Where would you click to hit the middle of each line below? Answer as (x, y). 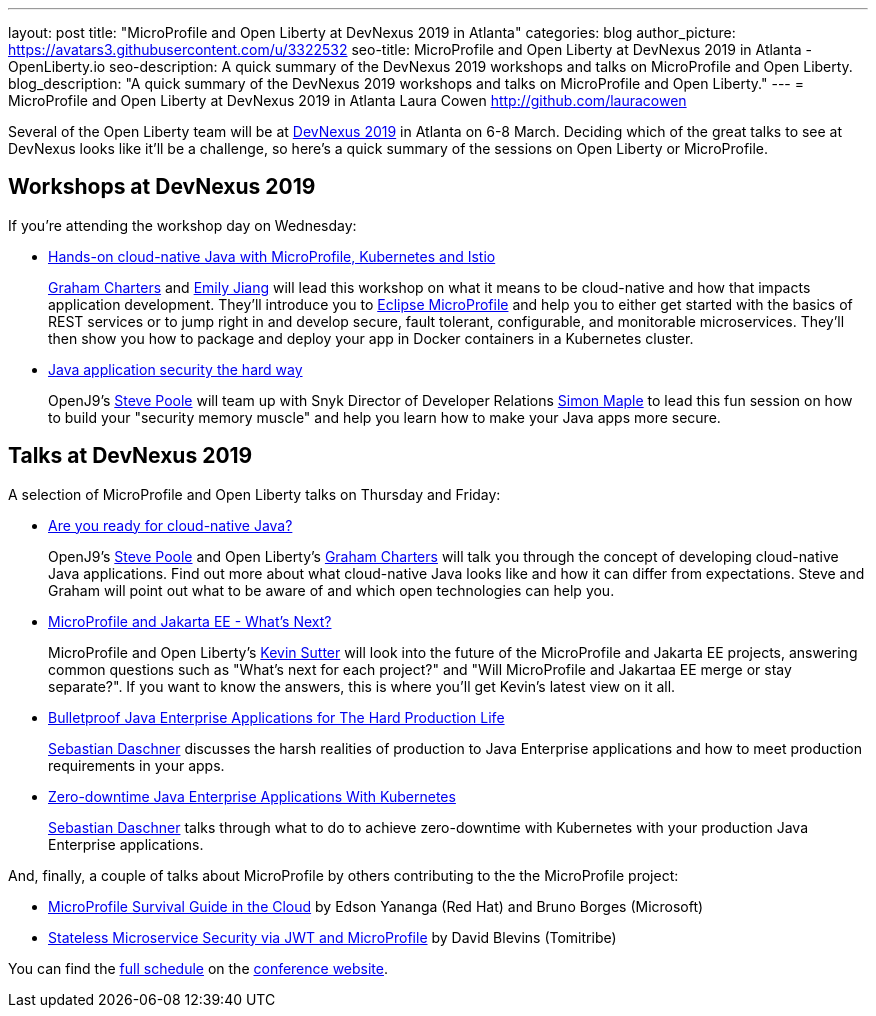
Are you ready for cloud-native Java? (170, 525)
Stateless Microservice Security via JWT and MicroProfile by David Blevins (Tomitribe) (332, 937)
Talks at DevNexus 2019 (130, 456)
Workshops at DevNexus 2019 (162, 187)
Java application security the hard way (175, 369)
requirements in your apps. (136, 765)
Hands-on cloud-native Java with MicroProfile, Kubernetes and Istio (272, 256)
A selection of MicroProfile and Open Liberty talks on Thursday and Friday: (254, 494)
